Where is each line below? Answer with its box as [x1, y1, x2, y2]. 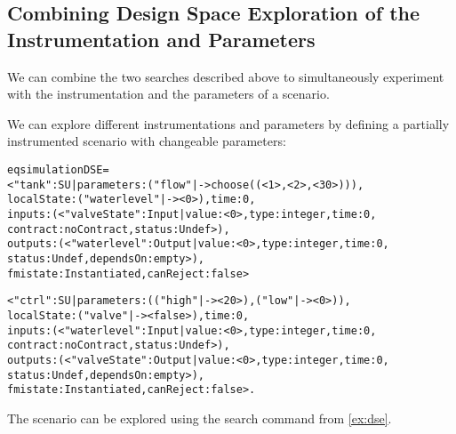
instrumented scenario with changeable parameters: [7, 132, 286, 150]
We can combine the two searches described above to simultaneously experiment [7, 67, 444, 85]
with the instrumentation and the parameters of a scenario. [7, 84, 330, 103]
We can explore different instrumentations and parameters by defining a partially [7, 114, 450, 133]
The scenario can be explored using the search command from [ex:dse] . [7, 408, 392, 427]
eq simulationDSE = [7, 163, 109, 176]
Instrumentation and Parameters [7, 25, 316, 52]
